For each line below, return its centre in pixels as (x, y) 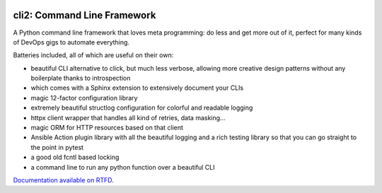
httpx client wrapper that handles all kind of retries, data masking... (128, 117)
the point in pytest (57, 147)
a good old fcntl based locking (75, 157)
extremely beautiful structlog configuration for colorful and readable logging (142, 108)
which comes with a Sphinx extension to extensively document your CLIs (137, 88)
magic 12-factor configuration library (84, 98)
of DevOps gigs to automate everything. (71, 42)
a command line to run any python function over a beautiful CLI (123, 167)
